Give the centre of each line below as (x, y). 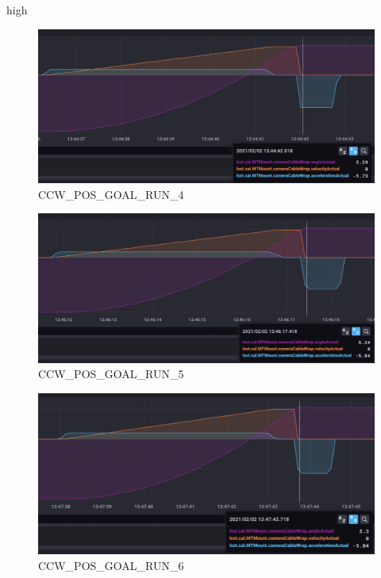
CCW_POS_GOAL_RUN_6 (111, 566)
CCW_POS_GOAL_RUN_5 (111, 374)
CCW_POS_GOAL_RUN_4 (111, 194)
